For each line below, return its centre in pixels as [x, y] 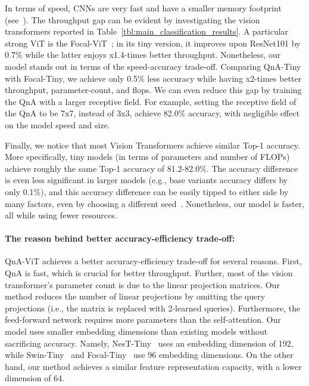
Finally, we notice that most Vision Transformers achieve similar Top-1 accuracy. [152, 145]
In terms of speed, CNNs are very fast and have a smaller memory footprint [143, 8]
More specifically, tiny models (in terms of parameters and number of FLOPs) [147, 157]
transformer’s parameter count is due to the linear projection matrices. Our [142, 284]
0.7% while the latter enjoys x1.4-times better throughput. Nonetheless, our [143, 55]
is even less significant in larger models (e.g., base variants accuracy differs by [146, 180]
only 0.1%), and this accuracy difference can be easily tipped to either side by [147, 191]
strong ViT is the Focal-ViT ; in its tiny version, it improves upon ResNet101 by [153, 43]
